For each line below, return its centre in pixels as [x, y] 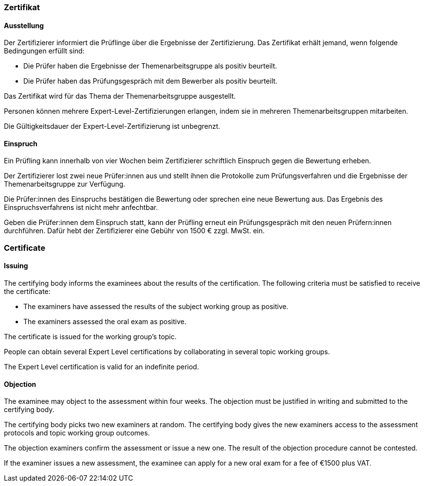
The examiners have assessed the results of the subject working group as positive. [156, 307]
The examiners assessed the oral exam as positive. [105, 322]
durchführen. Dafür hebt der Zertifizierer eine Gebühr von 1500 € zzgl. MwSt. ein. [134, 231]
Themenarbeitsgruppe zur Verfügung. [65, 184]
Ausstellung [24, 25]
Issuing [16, 266]
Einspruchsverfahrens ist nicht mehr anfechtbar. [81, 208]
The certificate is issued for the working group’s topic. [90, 337]
